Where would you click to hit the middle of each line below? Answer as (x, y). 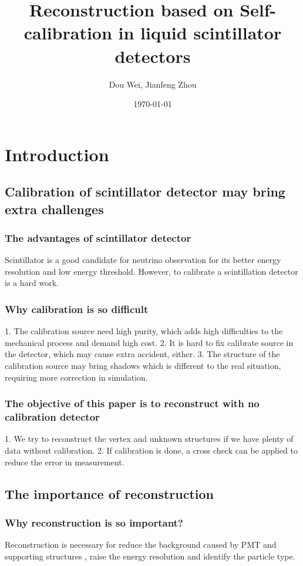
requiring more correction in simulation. (76, 377)
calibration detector (52, 417)
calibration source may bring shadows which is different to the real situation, (143, 366)
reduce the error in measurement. (65, 462)
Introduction (57, 154)
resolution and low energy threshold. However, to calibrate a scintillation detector (151, 271)
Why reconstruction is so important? (94, 522)
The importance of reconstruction (109, 493)
